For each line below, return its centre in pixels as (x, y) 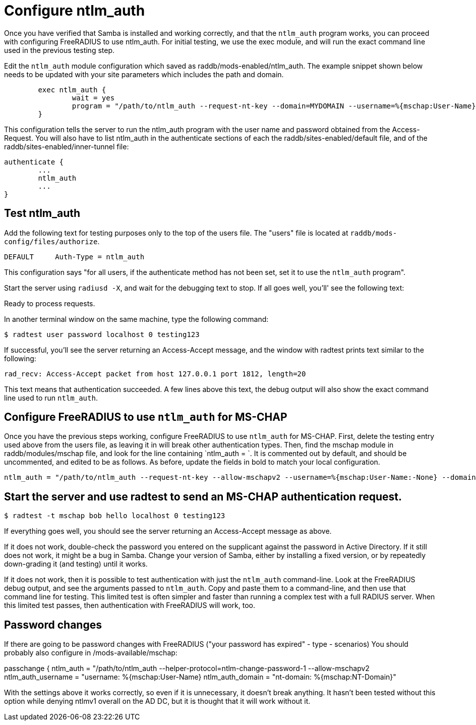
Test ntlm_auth (42, 213)
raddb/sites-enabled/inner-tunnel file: (67, 146)
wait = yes (93, 98)
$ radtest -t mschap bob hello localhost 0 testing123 (115, 516)
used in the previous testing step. (59, 50)
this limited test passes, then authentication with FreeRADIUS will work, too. (130, 605)
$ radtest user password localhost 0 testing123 (102, 334)
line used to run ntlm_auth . (51, 398)
